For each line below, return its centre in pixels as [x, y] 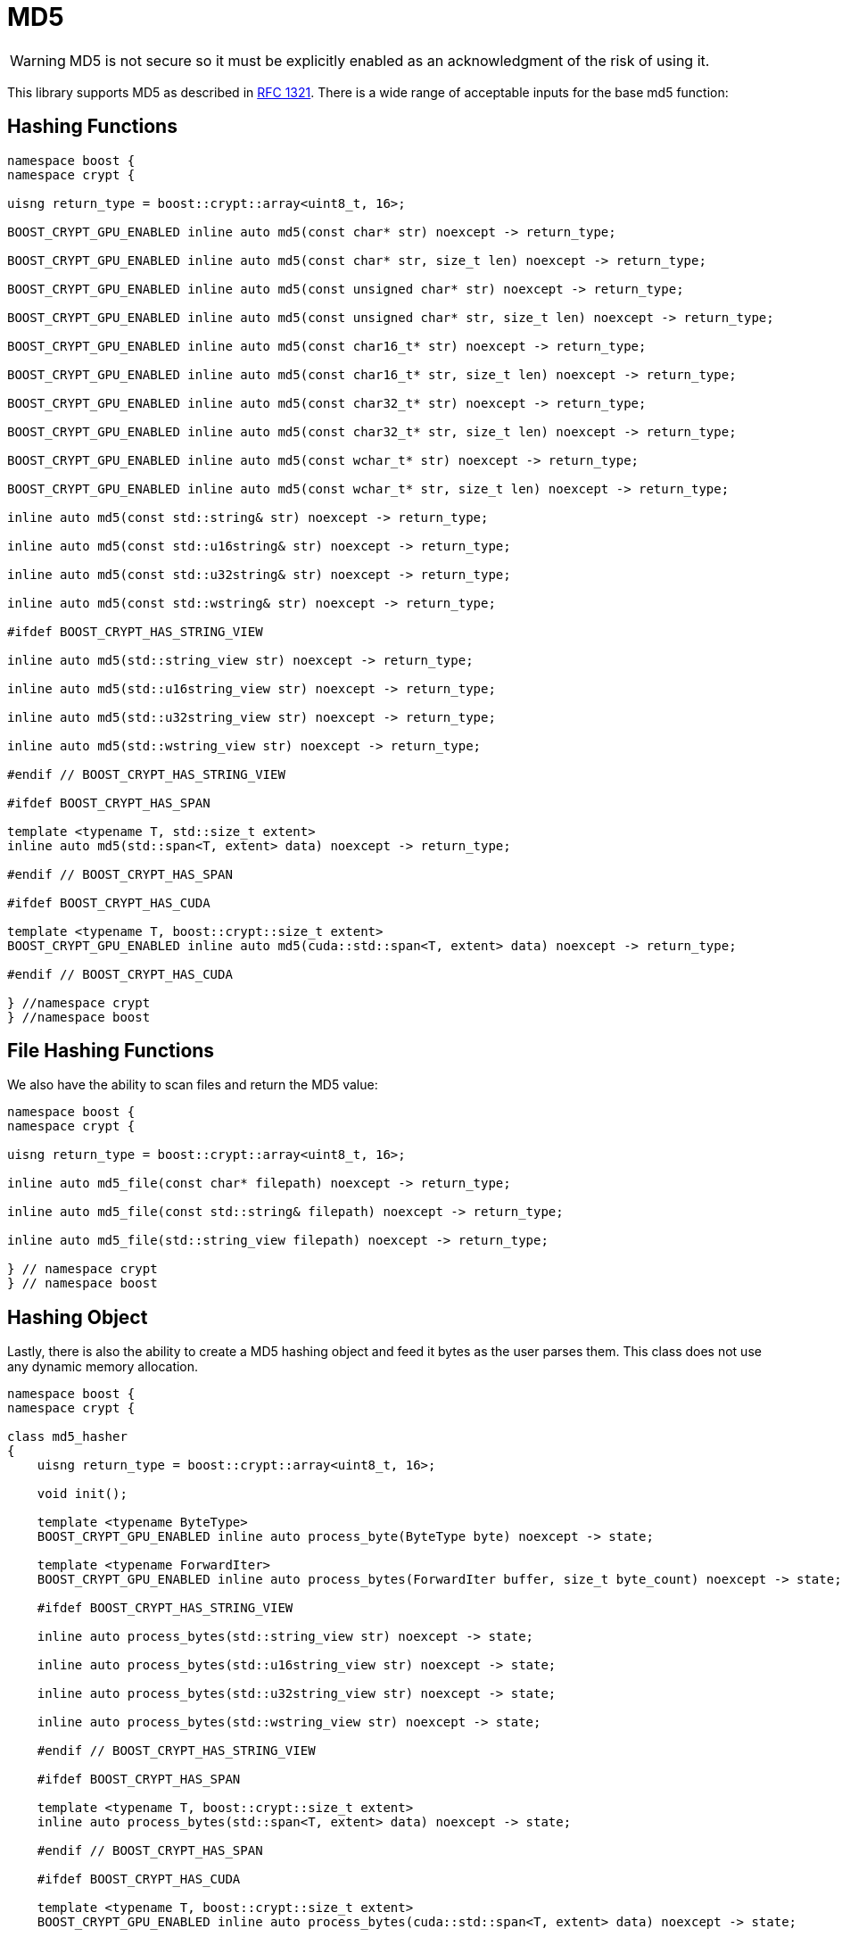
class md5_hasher [67, 1437]
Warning [38, 60]
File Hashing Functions [111, 1051]
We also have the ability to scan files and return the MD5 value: [193, 1085]
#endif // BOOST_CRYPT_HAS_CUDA [120, 974]
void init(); [82, 1494]
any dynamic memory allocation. [103, 1367]
